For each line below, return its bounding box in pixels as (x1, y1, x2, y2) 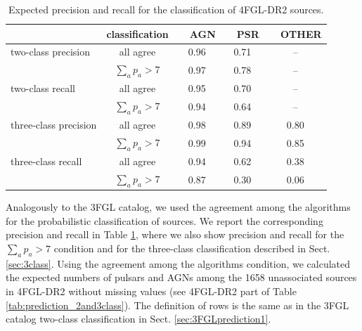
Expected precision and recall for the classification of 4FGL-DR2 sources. (8, 2, 324, 16)
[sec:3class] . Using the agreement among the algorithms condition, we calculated (6, 256, 351, 271)
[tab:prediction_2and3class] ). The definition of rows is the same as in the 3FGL (6, 297, 349, 312)
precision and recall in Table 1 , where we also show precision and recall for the (6, 227, 344, 242)
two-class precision (11, 44, 91, 59)
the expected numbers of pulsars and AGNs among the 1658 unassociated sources (6, 270, 357, 285)
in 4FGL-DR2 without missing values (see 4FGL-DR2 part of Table (6, 284, 297, 299)
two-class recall (11, 81, 75, 96)
